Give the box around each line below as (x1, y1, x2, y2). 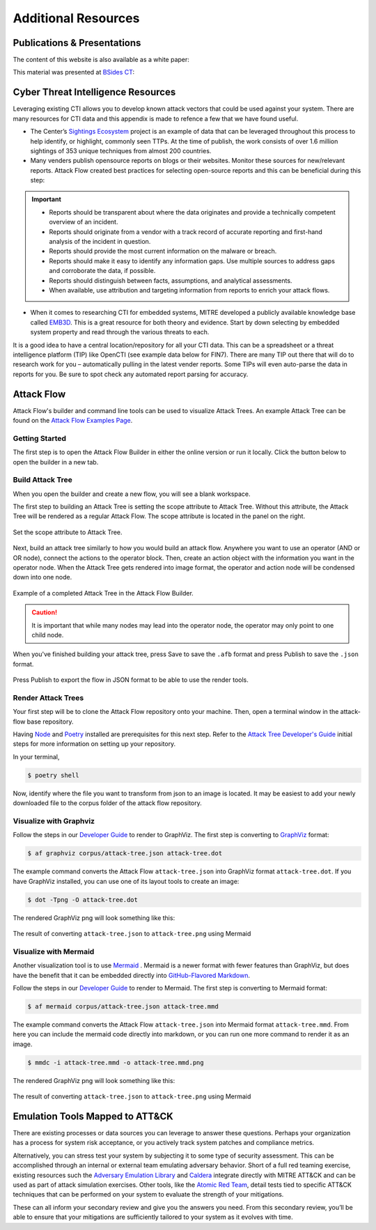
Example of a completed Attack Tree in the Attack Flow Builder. (13, 589, 194, 597)
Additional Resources (13, 10, 140, 26)
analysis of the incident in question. (49, 238, 151, 246)
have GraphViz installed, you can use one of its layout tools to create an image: (13, 877, 240, 885)
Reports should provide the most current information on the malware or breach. (49, 247, 277, 256)
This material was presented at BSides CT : (13, 68, 135, 77)
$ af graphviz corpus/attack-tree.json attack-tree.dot (27, 850, 223, 857)
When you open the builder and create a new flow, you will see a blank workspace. (13, 490, 251, 498)
